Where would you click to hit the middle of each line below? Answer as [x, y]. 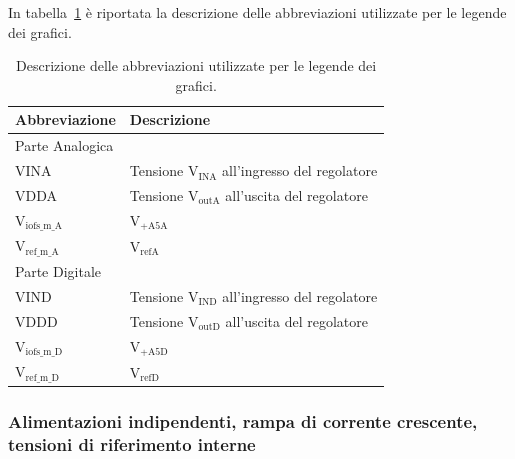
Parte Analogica [64, 145]
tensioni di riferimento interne [132, 444]
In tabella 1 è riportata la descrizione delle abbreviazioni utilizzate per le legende [257, 12]
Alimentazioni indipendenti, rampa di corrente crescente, [243, 421]
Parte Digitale [58, 271]
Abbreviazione [65, 119]
